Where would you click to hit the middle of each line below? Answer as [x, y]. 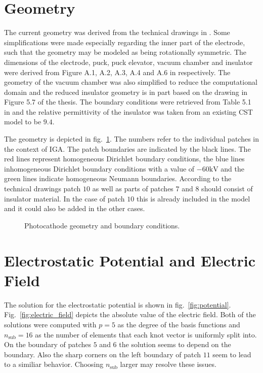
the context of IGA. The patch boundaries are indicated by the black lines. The [127, 148]
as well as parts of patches [133, 189]
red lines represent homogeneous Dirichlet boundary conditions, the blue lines [124, 159]
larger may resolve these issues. [168, 364]
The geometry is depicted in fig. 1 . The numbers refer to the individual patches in [132, 139]
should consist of [227, 189]
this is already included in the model [193, 198]
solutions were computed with [50, 324]
